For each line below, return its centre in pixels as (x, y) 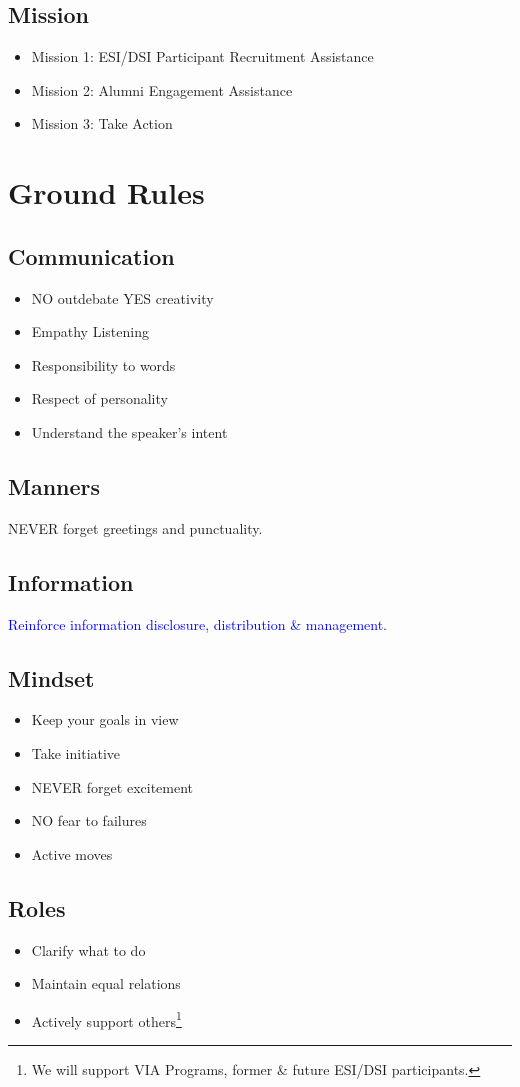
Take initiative (76, 752)
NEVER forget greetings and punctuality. (135, 527)
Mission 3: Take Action (102, 123)
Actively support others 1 (106, 1019)
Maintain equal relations (106, 983)
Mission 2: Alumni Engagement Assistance (162, 89)
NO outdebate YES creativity (122, 297)
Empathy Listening (90, 331)
